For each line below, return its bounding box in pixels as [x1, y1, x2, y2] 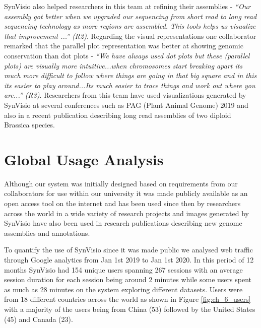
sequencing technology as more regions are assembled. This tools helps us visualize [4, 21, 256, 31]
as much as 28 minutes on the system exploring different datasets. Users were [4, 284, 243, 294]
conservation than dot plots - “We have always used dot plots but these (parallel [4, 50, 250, 60]
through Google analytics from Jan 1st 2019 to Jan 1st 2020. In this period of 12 [4, 254, 254, 265]
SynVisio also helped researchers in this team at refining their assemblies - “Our [4, 1, 251, 11]
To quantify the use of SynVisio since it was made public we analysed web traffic [4, 244, 253, 255]
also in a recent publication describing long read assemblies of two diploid [4, 109, 231, 120]
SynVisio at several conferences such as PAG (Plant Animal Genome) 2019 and [4, 99, 248, 110]
